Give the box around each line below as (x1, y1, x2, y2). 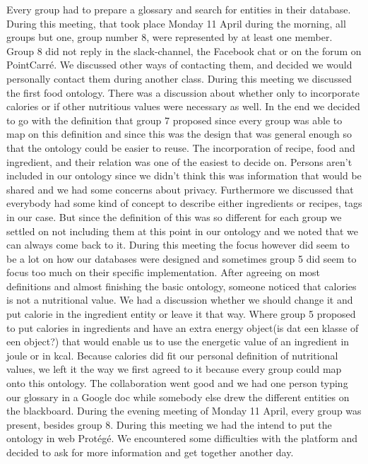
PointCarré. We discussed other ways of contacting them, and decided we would (6, 57, 352, 72)
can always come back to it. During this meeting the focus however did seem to (6, 237, 350, 252)
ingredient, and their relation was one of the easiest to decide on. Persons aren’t (6, 154, 352, 169)
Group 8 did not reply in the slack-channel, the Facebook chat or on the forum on (6, 43, 362, 58)
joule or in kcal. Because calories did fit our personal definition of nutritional (6, 347, 338, 362)
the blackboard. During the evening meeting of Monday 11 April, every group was (6, 403, 362, 418)
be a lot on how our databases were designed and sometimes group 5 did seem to (6, 251, 357, 266)
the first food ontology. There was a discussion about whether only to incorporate (6, 85, 360, 100)
